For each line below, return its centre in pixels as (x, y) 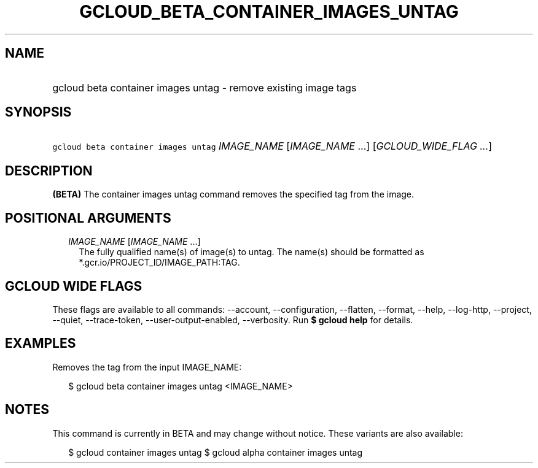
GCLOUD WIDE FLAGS (74, 286)
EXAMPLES (41, 343)
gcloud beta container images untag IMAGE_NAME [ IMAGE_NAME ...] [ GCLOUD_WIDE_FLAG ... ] (272, 146)
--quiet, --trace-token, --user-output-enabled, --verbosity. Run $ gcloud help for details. (233, 320)
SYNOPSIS (38, 112)
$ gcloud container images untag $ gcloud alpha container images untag (216, 452)
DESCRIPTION (49, 171)
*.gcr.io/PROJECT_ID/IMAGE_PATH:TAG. (159, 263)
